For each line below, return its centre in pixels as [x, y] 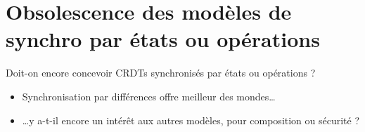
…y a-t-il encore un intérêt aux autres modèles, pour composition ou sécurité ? [191, 120]
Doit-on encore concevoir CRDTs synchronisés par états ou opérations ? [161, 73]
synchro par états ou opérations [163, 39]
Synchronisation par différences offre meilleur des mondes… [149, 96]
